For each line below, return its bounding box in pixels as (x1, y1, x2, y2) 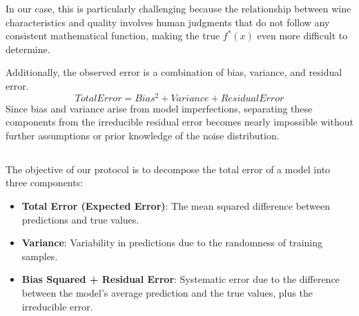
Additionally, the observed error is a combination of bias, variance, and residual (6, 65, 342, 79)
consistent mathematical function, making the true (6, 28, 220, 43)
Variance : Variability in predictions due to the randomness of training (21, 235, 323, 250)
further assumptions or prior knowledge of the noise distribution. (6, 128, 280, 142)
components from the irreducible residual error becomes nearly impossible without (6, 115, 353, 129)
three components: (6, 175, 84, 190)
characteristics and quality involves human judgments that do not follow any (6, 14, 330, 29)
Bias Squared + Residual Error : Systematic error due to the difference (21, 272, 340, 286)
